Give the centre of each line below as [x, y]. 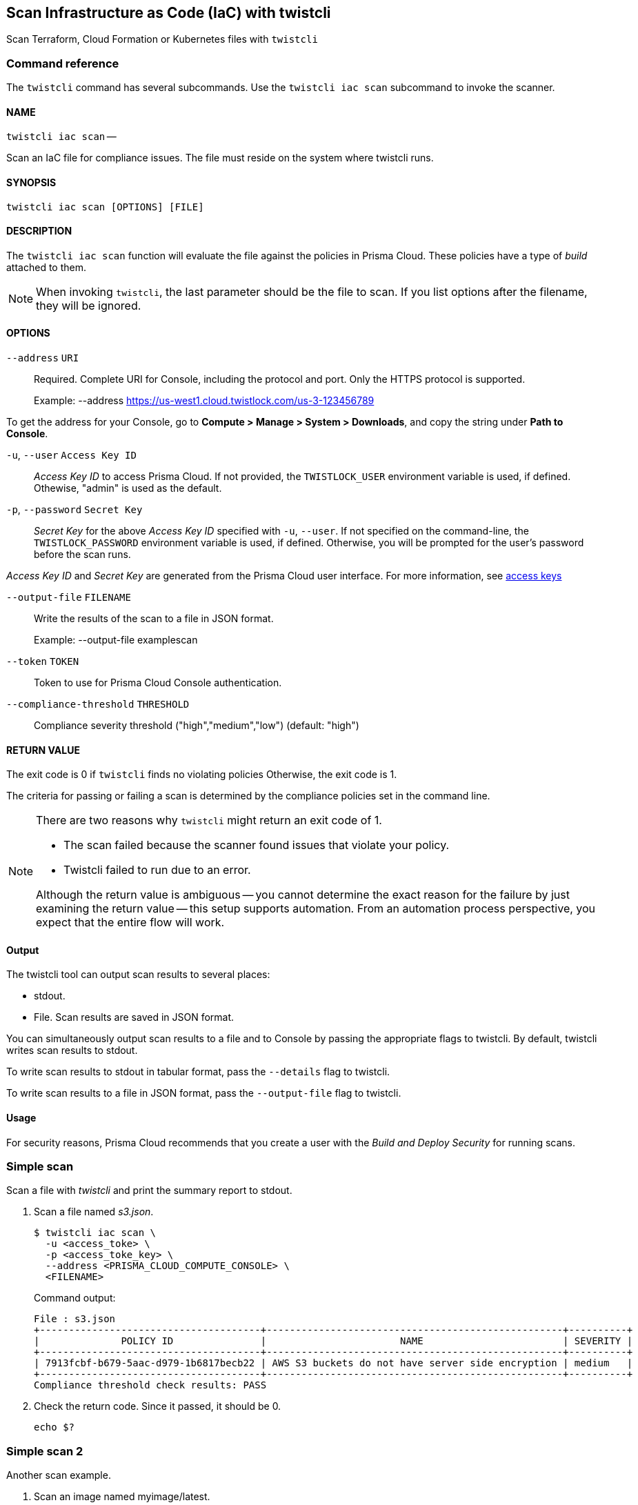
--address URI [43, 358]
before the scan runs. [82, 555]
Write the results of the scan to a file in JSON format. [154, 619]
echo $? [54, 1427]
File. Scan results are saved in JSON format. [134, 1017]
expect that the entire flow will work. [130, 923]
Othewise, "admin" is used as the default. [128, 488]
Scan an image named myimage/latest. [122, 1497]
